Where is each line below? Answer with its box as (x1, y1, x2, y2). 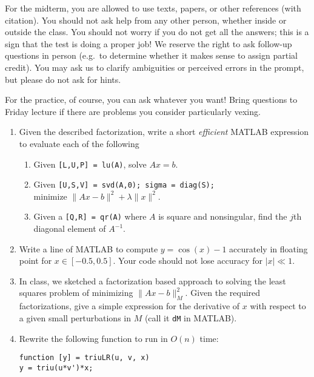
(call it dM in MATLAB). (144, 311, 237, 324)
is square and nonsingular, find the (158, 210, 287, 223)
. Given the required (185, 286, 261, 299)
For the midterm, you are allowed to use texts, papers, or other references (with (5, 2, 301, 14)
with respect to (250, 300, 306, 312)
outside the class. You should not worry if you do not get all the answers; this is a (5, 25, 309, 38)
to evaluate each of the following (19, 137, 139, 149)
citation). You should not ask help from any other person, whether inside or (5, 13, 287, 26)
